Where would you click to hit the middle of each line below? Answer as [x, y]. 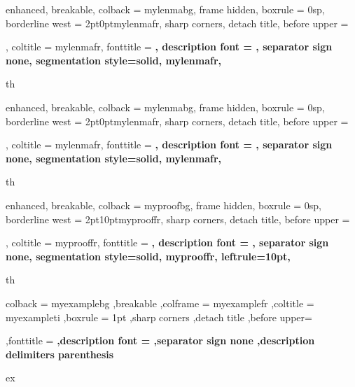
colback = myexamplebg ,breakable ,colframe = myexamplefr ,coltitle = [160, 303]
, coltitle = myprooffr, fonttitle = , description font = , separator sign [167, 242]
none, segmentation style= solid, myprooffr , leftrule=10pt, [148, 256]
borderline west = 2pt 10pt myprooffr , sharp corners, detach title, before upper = [178, 219]
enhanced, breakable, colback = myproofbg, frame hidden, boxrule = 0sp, [164, 205]
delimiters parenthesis [60, 354]
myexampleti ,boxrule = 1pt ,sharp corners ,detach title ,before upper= [159, 317]
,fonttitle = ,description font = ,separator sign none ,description [160, 340]
